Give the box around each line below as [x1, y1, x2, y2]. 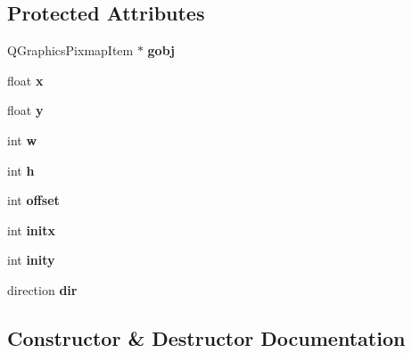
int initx [7, 220, 56, 239]
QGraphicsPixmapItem [7, 41, 134, 60]
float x [7, 70, 44, 89]
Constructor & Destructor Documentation [7, 324, 406, 351]
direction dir [7, 280, 78, 299]
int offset [7, 191, 60, 209]
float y [7, 101, 44, 119]
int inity [7, 250, 55, 269]
